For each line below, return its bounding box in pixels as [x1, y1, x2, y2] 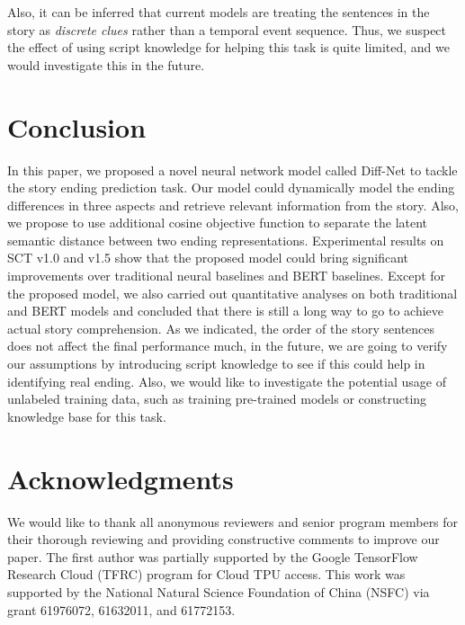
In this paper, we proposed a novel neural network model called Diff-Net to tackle [7, 160, 458, 179]
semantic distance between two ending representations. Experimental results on [7, 230, 444, 249]
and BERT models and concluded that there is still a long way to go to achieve [7, 301, 443, 320]
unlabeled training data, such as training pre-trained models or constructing [7, 389, 427, 408]
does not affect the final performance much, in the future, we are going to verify [7, 336, 448, 355]
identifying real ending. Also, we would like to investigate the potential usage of [7, 371, 446, 390]
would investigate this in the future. [7, 55, 205, 74]
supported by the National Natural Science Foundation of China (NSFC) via [7, 582, 430, 601]
